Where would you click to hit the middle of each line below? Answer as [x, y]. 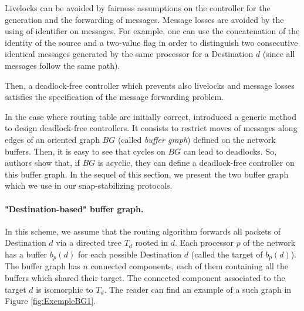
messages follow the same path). [63, 65]
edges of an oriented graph [52, 139]
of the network [269, 243]
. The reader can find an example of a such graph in [198, 289]
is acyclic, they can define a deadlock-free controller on [196, 163]
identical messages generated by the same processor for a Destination [129, 54]
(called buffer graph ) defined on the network [197, 139]
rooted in [152, 243]
